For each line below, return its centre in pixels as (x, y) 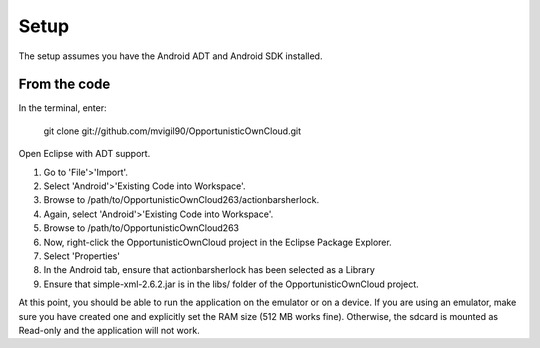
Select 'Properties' (81, 256)
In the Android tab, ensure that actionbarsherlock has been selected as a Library (209, 270)
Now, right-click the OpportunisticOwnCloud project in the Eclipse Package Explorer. (217, 242)
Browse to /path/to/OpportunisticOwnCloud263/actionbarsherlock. (181, 200)
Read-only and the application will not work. (109, 330)
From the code (64, 84)
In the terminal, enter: (62, 108)
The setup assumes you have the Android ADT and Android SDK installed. (170, 56)
